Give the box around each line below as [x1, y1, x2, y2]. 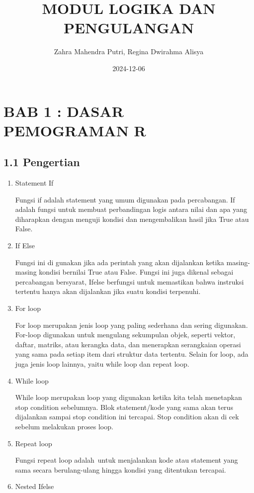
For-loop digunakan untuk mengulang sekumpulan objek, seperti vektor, [15, 329, 236, 340]
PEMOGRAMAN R [3, 120, 146, 140]
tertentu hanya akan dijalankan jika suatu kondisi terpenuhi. [15, 286, 201, 296]
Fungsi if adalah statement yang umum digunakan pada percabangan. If [15, 194, 235, 204]
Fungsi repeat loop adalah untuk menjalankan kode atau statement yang [15, 455, 238, 465]
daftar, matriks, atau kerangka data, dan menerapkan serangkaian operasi [15, 339, 241, 349]
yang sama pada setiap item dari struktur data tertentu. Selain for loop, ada [15, 349, 249, 359]
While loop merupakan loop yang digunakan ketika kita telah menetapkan [15, 392, 242, 402]
